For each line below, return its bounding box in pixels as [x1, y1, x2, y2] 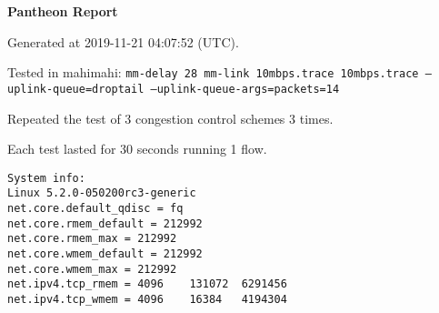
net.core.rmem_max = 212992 [7, 232, 177, 246]
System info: [7, 171, 85, 185]
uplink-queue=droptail [7, 82, 145, 96]
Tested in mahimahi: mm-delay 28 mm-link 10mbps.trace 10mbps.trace [7, 63, 419, 82]
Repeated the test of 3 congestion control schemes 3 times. [7, 108, 334, 127]
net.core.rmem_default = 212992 [7, 217, 203, 230]
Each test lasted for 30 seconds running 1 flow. [7, 139, 267, 158]
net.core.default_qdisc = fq [7, 202, 184, 215]
